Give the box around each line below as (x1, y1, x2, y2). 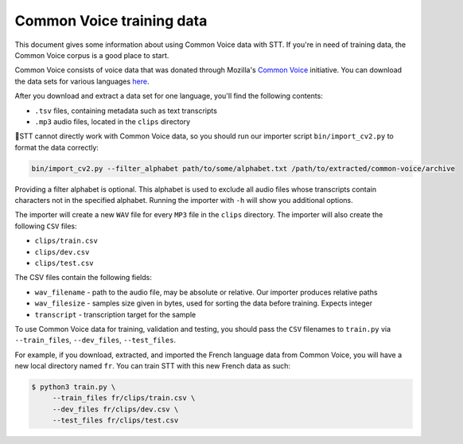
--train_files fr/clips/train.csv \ (52, 394, 196, 403)
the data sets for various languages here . (14, 76, 150, 86)
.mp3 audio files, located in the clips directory (34, 116, 191, 127)
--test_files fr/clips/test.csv (52, 416, 179, 425)
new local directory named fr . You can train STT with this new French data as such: (14, 361, 290, 371)
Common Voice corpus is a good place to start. (14, 50, 169, 60)
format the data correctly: (14, 142, 99, 152)
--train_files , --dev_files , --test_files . (14, 335, 177, 345)
